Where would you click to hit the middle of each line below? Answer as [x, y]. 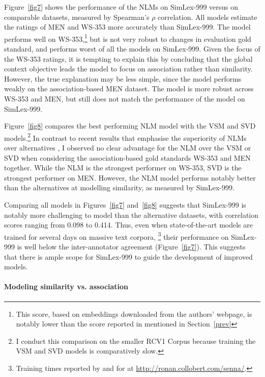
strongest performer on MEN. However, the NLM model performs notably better [130, 177]
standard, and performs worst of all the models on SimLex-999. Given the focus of [132, 49]
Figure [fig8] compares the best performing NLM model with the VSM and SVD [130, 126]
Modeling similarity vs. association [66, 286]
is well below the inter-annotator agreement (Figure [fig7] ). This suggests [131, 247]
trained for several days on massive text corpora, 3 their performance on [116, 236]
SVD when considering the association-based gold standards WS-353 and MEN [127, 157]
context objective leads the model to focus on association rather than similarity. [128, 69]
